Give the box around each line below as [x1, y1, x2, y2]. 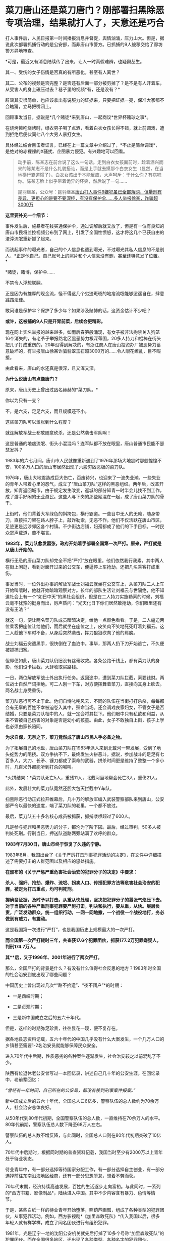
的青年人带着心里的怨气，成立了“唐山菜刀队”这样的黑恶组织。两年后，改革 [5, 481, 160, 487]
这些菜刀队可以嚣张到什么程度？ [5, 419, 72, 425]
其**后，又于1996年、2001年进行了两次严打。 [5, 954, 102, 960]
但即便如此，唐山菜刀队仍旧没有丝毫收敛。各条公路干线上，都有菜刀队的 [5, 657, 155, 663]
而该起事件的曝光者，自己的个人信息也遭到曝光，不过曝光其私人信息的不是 [5, 246, 160, 252]
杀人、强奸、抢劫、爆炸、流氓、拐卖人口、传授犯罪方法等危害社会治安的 [5, 879, 155, 886]
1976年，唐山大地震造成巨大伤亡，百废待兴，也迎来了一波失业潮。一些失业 [5, 474, 161, 481]
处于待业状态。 [5, 1155, 36, 1162]
